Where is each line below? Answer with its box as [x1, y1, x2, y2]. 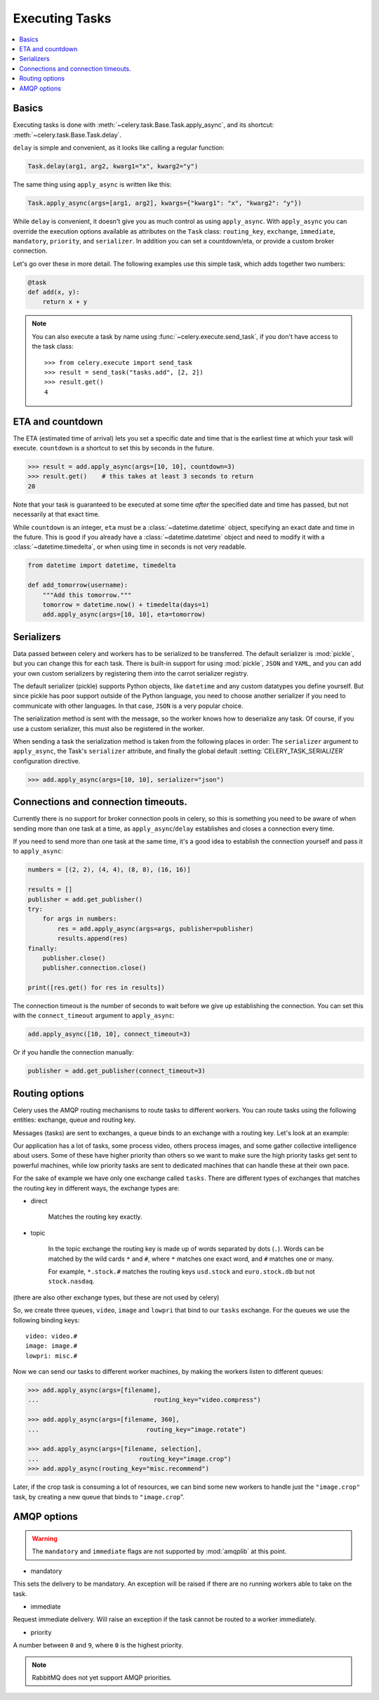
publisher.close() [42, 954, 106, 962]
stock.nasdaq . [48, 1277, 95, 1285]
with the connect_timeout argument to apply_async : [13, 1011, 175, 1020]
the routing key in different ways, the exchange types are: [13, 1184, 180, 1192]
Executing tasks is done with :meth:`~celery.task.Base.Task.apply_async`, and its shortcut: [13, 121, 274, 129]
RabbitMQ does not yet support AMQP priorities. [32, 1673, 172, 1682]
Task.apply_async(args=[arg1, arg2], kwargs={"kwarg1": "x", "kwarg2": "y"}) [27, 199, 302, 207]
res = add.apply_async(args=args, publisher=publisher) [57, 925, 254, 932]
